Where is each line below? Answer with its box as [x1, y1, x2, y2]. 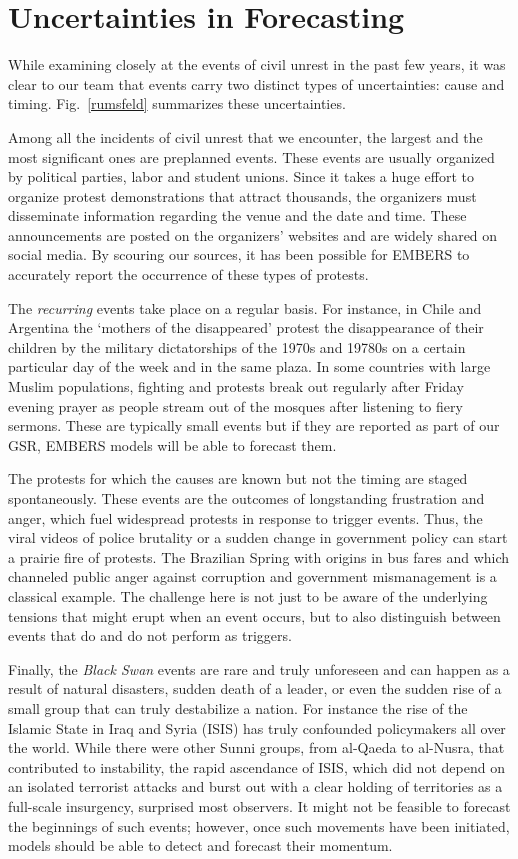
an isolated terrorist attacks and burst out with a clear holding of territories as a [8, 776, 503, 797]
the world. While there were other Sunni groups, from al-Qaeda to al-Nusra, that [8, 737, 505, 758]
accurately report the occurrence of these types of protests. [8, 264, 369, 285]
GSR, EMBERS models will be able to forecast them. [8, 434, 337, 455]
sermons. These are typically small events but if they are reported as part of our [8, 415, 500, 436]
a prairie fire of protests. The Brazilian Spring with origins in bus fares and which [8, 546, 510, 567]
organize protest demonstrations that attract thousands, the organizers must [8, 185, 477, 206]
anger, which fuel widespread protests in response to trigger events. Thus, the [8, 507, 483, 528]
